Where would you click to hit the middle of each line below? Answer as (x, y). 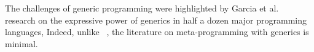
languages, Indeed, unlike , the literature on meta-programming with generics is (157, 32)
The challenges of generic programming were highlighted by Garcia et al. (142, 8)
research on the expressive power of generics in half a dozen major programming (156, 20)
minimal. (22, 43)
